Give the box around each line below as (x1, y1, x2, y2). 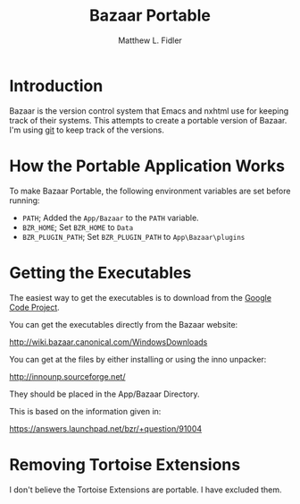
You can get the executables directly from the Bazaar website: (9, 319, 238, 329)
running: (9, 194, 40, 206)
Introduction (9, 75, 104, 96)
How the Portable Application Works (9, 156, 286, 175)
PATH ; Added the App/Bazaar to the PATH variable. (21, 212, 199, 223)
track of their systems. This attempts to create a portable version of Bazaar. (9, 115, 287, 125)
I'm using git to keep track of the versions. (9, 124, 165, 135)
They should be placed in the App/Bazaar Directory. (9, 389, 200, 399)
